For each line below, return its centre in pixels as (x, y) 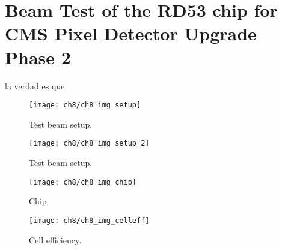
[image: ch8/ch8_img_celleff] (89, 220)
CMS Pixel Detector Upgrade (131, 33)
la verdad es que (35, 85)
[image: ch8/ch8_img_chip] (83, 182)
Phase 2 (38, 57)
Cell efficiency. (55, 240)
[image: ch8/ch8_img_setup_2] (89, 144)
